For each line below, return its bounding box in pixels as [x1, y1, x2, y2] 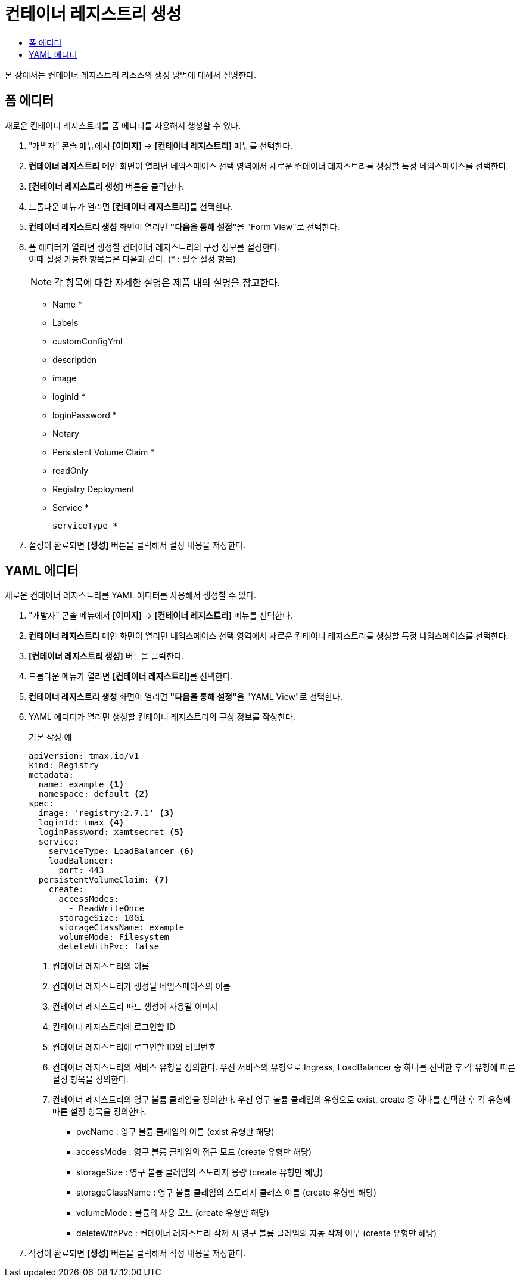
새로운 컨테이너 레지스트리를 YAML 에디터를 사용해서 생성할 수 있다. [5, 590, 256, 601]
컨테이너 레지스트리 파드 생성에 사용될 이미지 [52, 1001, 218, 1012]
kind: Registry [29, 760, 99, 771]
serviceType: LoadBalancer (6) [48, 846, 195, 856]
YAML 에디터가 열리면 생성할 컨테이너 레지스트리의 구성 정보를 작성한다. [29, 712, 295, 722]
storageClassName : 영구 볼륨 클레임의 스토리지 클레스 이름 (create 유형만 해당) [76, 1187, 376, 1198]
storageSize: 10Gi [58, 913, 144, 923]
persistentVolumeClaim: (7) [38, 875, 170, 885]
